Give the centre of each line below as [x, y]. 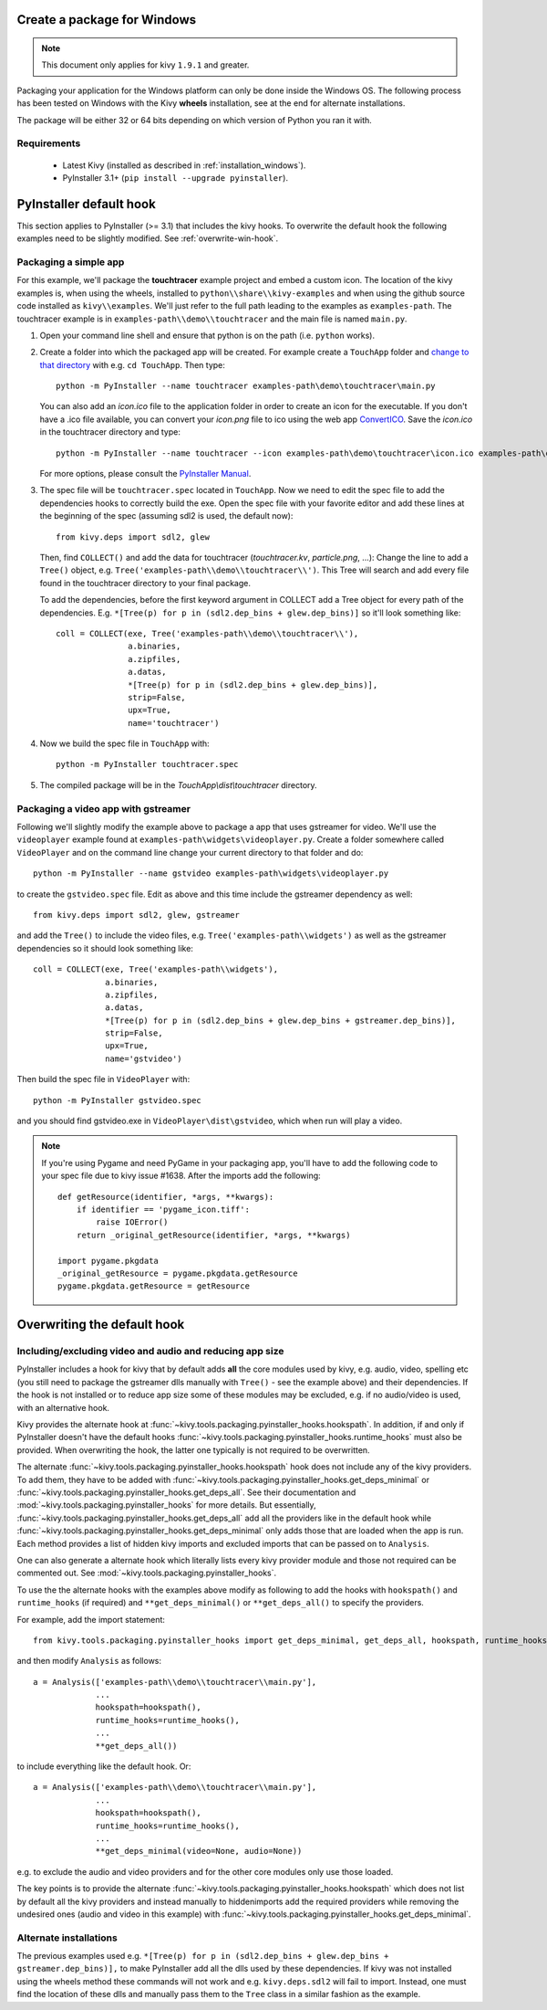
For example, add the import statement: [91, 1619]
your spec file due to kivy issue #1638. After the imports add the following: [181, 1176]
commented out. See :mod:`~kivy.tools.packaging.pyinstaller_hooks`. [147, 1573]
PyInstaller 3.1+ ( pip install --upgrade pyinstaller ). [175, 177]
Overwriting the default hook [101, 1325]
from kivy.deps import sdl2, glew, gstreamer [137, 915]
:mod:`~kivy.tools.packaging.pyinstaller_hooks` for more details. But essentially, [166, 1505]
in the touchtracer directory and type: [110, 432]
